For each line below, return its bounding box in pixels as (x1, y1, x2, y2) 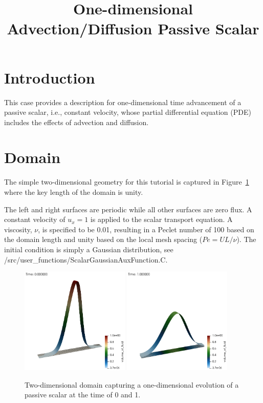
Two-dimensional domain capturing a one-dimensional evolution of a (25, 379, 239, 390)
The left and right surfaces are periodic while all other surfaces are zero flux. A (4, 204, 252, 214)
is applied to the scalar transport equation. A (90, 214, 233, 225)
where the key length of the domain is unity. (4, 187, 143, 197)
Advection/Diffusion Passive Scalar (7, 18, 259, 39)
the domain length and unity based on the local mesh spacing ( (4, 234, 203, 245)
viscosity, (4, 224, 32, 234)
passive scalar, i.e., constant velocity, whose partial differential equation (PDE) (4, 107, 251, 117)
